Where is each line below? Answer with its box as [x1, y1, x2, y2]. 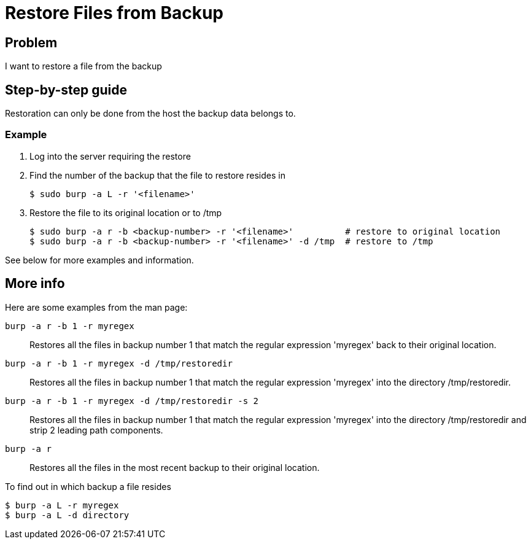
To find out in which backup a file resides [5, 481, 171, 492]
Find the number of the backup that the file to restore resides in [29, 169, 285, 181]
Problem [5, 34, 58, 50]
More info [5, 276, 65, 292]
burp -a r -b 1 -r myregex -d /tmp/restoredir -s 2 [5, 395, 259, 406]
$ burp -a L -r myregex [5, 500, 119, 510]
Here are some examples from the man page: [5, 301, 188, 313]
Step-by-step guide [5, 82, 128, 98]
